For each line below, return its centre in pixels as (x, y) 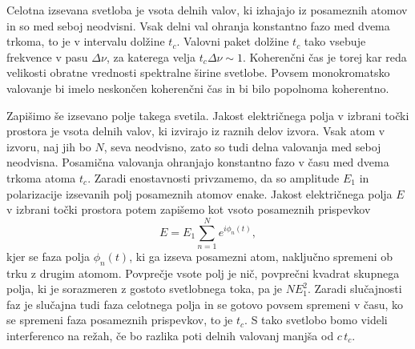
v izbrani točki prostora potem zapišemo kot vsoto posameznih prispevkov (189, 209)
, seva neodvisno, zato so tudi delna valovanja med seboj (242, 146)
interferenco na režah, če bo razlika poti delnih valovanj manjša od (170, 336)
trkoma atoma (41, 177)
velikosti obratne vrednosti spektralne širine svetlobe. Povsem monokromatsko (198, 72)
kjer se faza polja (48, 256)
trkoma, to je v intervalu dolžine (86, 41)
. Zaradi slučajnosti (355, 289)
